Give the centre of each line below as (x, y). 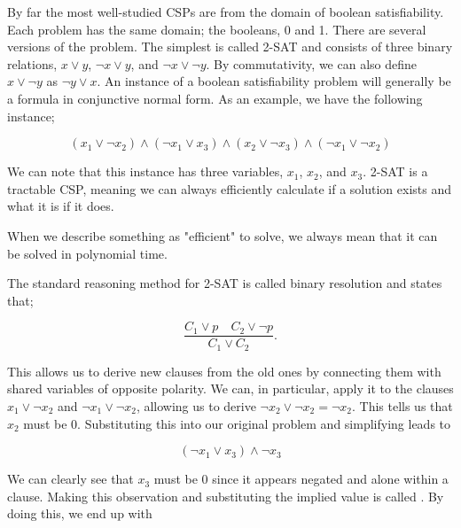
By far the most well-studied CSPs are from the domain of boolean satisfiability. (226, 12)
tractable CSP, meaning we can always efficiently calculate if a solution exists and (230, 188)
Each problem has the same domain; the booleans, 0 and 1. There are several (217, 29)
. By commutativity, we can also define (312, 63)
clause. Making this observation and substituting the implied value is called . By (226, 496)
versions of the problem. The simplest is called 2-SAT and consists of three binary (230, 47)
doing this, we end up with (80, 513)
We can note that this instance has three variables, (145, 171)
